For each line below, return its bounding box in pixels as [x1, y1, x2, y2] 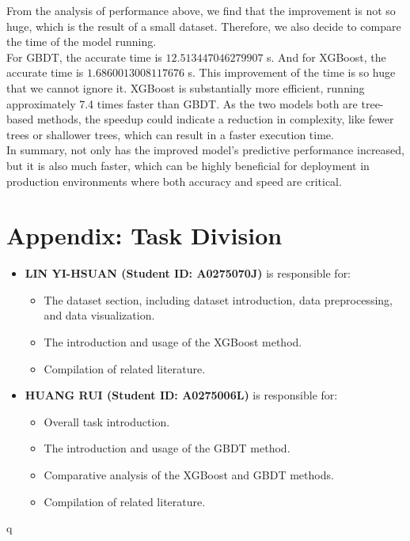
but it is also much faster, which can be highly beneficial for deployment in [6, 157, 370, 173]
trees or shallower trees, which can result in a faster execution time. [6, 126, 334, 142]
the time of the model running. [6, 33, 157, 50]
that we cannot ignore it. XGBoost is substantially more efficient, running [6, 79, 365, 96]
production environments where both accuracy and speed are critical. [6, 172, 342, 189]
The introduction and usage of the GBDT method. [44, 440, 290, 456]
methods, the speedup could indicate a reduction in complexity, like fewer [36, 111, 394, 127]
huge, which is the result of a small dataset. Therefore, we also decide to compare [6, 17, 401, 34]
